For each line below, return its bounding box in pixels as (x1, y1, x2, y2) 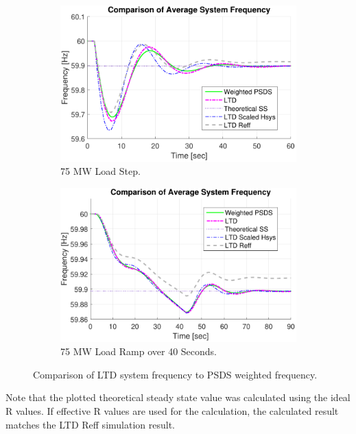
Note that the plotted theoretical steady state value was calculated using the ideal (5, 390, 351, 405)
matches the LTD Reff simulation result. (5, 417, 175, 431)
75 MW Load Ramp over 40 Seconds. (60, 344, 217, 359)
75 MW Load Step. (60, 164, 141, 178)
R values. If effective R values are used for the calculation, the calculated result (5, 404, 339, 418)
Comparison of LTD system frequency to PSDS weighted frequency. (33, 367, 318, 381)
